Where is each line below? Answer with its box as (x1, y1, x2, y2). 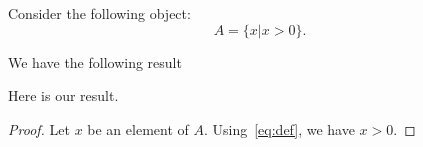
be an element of (87, 118, 189, 139)
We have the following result (8, 51, 182, 72)
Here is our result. (8, 85, 119, 106)
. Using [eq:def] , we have (203, 118, 355, 139)
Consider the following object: (8, 3, 191, 23)
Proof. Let (8, 118, 70, 139)
